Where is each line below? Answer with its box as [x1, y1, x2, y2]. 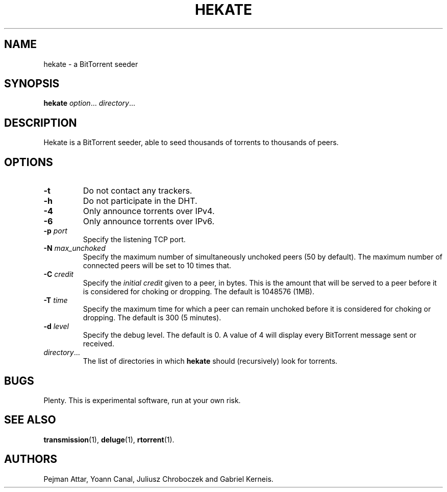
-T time [43, 296, 68, 305]
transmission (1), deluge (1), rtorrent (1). [43, 435, 175, 444]
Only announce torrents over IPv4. [83, 206, 215, 217]
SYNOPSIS [4, 77, 60, 90]
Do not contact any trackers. [83, 185, 192, 196]
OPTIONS [4, 155, 53, 169]
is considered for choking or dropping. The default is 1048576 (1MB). [83, 287, 314, 296]
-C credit [43, 270, 73, 279]
